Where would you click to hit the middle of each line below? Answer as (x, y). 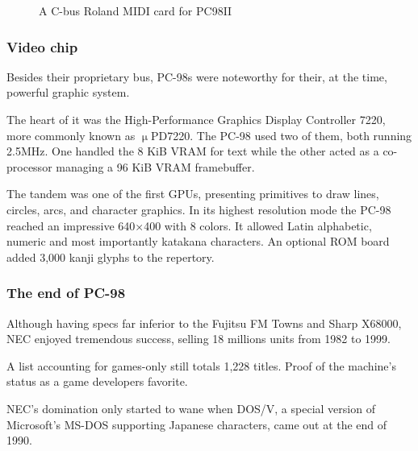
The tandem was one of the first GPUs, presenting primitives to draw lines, (193, 194)
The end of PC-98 (66, 293)
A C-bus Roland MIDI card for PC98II (136, 10)
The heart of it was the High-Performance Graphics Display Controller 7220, (196, 119)
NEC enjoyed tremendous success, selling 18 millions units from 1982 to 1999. (199, 339)
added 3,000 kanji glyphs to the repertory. (111, 257)
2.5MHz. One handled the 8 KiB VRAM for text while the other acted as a (193, 151)
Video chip (42, 46)
